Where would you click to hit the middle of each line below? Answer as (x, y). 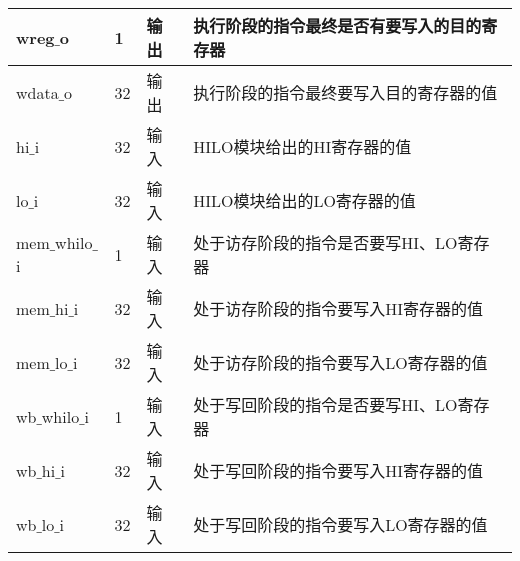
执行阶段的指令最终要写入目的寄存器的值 (345, 92)
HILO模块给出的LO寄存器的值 (304, 200)
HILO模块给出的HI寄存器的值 (302, 146)
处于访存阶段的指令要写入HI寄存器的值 (338, 308)
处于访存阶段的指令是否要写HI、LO (325, 242)
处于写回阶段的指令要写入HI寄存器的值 (338, 470)
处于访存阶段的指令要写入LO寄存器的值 (340, 362)
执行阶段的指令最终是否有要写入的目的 (337, 25)
